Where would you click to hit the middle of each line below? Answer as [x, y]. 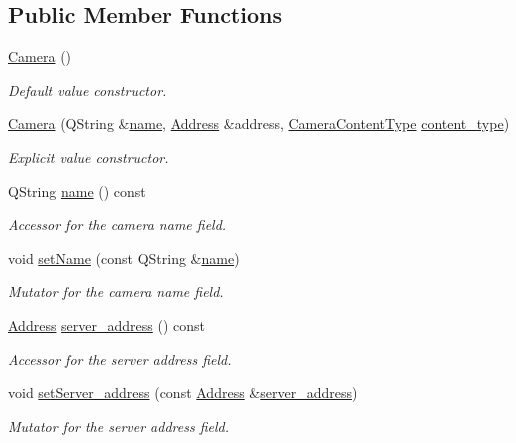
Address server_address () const [107, 324]
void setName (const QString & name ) [124, 257]
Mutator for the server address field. [119, 425]
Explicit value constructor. [88, 156]
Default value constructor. [87, 89]
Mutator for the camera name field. [116, 291]
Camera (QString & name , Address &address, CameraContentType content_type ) [259, 123]
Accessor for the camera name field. [117, 224]
